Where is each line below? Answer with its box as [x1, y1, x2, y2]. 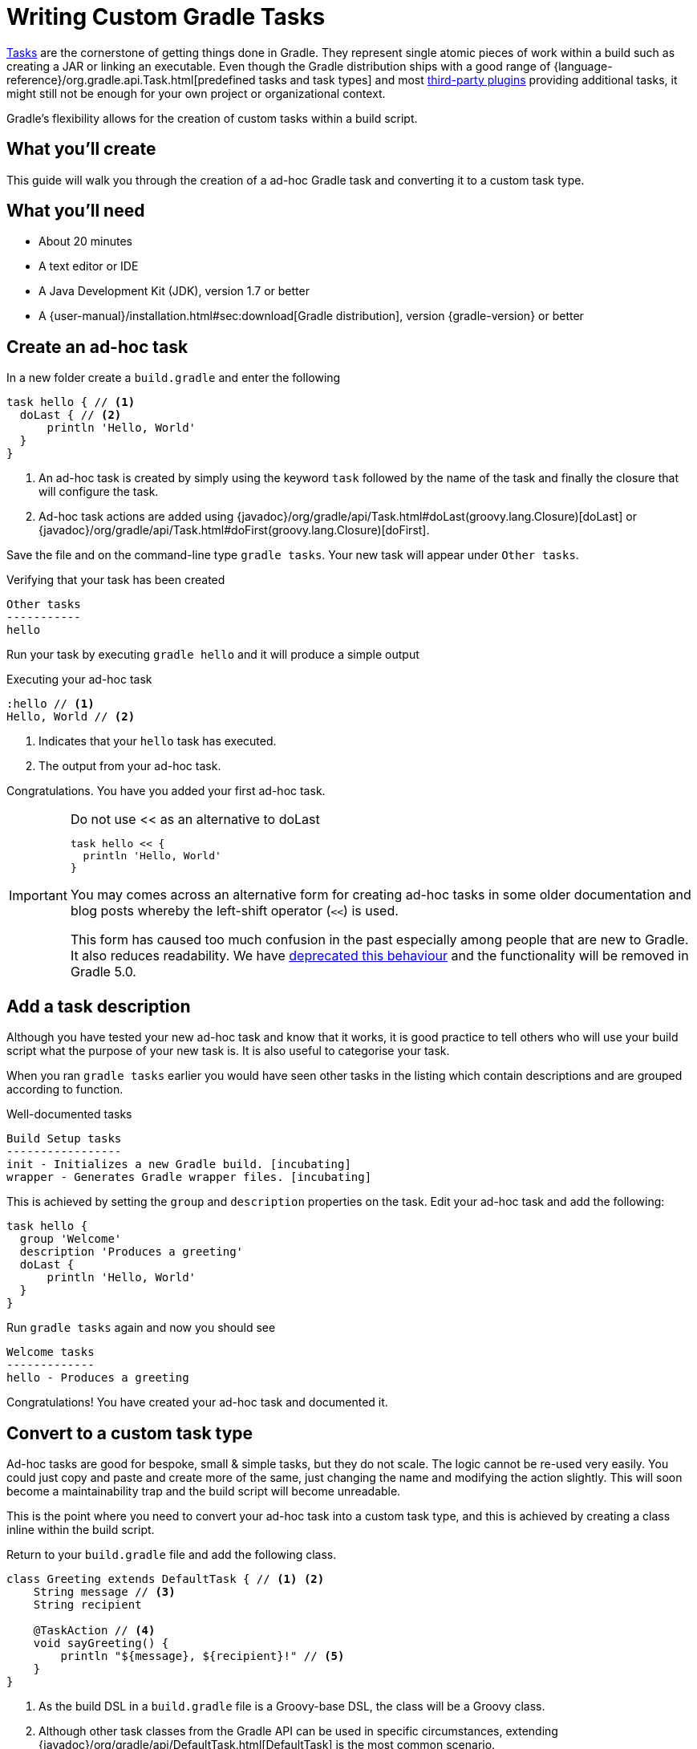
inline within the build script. [6, 1522, 155, 1536]
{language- [553, 59, 613, 73]
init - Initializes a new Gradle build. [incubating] [6, 1158, 351, 1171]
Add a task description [6, 996, 191, 1017]
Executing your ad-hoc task [6, 672, 152, 687]
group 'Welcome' [19, 1232, 122, 1246]
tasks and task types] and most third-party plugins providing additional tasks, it [258, 72, 678, 87]
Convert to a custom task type [6, 1422, 253, 1443]
